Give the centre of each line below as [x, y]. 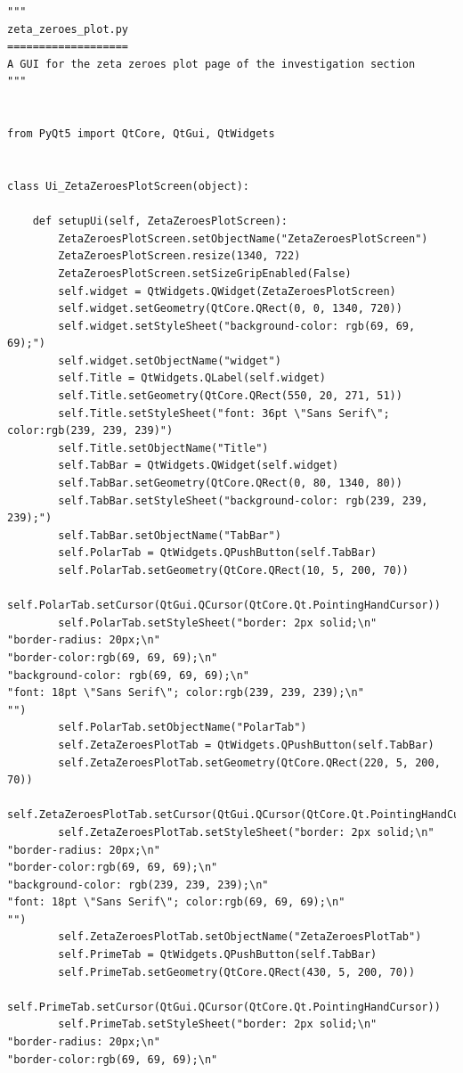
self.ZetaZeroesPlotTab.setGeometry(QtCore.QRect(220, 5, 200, [249, 762]
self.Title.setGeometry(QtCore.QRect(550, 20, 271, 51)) [230, 396]
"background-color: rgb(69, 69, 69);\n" [129, 675]
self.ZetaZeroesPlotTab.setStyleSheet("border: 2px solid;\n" [246, 832]
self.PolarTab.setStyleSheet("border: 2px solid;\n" [218, 623]
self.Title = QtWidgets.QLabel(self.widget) [192, 378]
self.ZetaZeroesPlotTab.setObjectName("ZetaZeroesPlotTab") [240, 937]
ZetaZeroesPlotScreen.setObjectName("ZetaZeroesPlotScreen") [243, 238]
